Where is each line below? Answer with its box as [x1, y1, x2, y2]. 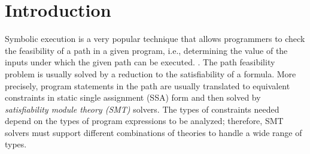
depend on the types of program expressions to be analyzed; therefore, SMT [5, 114, 284, 127]
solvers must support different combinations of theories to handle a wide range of [5, 126, 302, 138]
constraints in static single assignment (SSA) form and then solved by [5, 91, 261, 104]
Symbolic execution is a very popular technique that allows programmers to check [5, 32, 305, 45]
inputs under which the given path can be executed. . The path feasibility [5, 56, 275, 68]
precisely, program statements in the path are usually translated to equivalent [5, 79, 290, 92]
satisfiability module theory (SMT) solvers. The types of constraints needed [5, 102, 279, 115]
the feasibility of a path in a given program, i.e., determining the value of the [5, 44, 288, 56]
